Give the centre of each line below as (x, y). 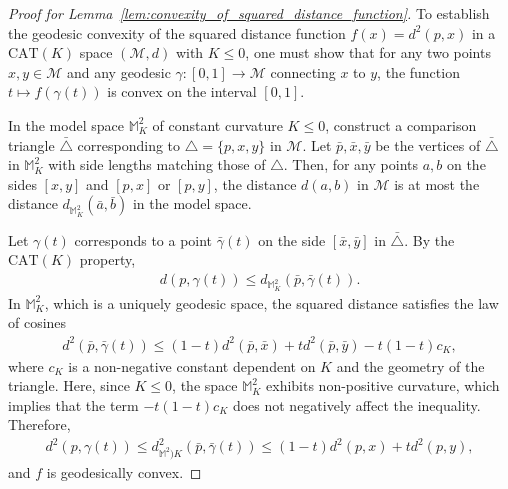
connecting (303, 71)
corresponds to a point (143, 239)
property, (107, 259)
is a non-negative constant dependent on (192, 365)
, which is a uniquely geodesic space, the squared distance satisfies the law (271, 302)
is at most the (437, 183)
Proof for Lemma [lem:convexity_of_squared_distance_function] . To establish (249, 13)
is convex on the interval (182, 91)
